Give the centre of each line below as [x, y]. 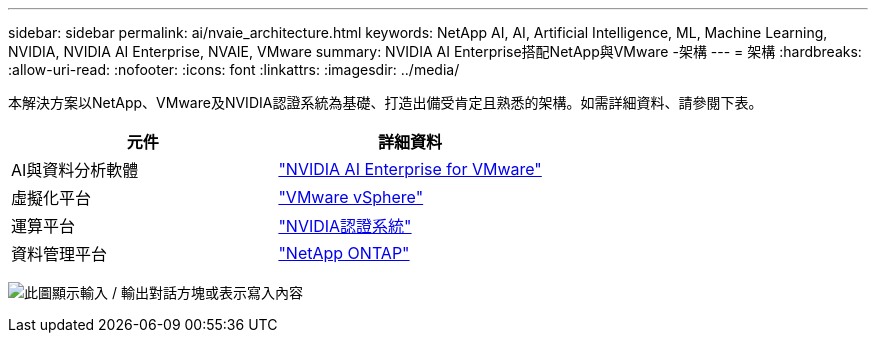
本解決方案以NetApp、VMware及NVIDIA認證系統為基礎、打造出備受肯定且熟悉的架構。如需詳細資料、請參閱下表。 [385, 102]
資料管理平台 [59, 254]
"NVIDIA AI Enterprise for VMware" [410, 169]
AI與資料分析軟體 [75, 170]
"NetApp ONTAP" [344, 253]
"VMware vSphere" [351, 197]
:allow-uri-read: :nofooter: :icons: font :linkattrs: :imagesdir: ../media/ [234, 69]
